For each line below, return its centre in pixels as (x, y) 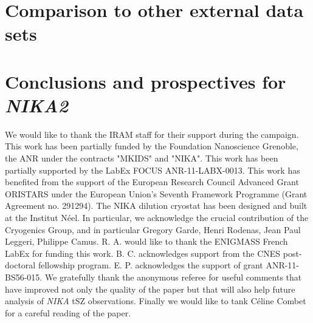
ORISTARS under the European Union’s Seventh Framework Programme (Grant (156, 193)
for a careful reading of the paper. (68, 312)
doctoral (20, 265)
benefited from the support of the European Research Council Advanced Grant (152, 182)
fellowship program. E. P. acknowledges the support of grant (150, 265)
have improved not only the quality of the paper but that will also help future (150, 289)
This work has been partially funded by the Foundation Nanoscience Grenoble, (152, 146)
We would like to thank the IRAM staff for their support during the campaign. (152, 134)
